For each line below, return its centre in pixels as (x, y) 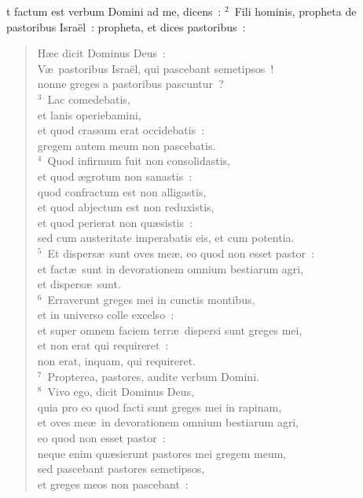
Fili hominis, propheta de (295, 11)
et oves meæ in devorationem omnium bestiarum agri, (168, 422)
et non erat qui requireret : (103, 345)
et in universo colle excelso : (106, 315)
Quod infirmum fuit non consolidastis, (139, 161)
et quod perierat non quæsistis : (115, 222)
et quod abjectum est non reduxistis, (126, 207)
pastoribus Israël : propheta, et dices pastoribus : (126, 26)
